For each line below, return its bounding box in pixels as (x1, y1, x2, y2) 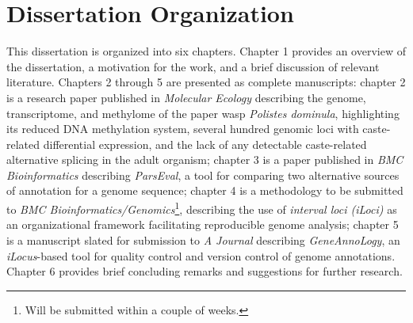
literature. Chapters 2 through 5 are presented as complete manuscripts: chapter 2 (6, 74, 406, 90)
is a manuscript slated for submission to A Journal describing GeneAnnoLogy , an (6, 231, 400, 248)
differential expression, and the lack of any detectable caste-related (43, 135, 367, 152)
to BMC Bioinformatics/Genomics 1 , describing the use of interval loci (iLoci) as (6, 199, 397, 217)
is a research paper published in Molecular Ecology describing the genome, (6, 89, 366, 105)
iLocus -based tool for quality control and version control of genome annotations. (6, 247, 396, 264)
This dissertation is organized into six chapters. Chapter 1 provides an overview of (6, 43, 406, 59)
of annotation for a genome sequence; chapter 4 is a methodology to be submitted (6, 182, 403, 199)
